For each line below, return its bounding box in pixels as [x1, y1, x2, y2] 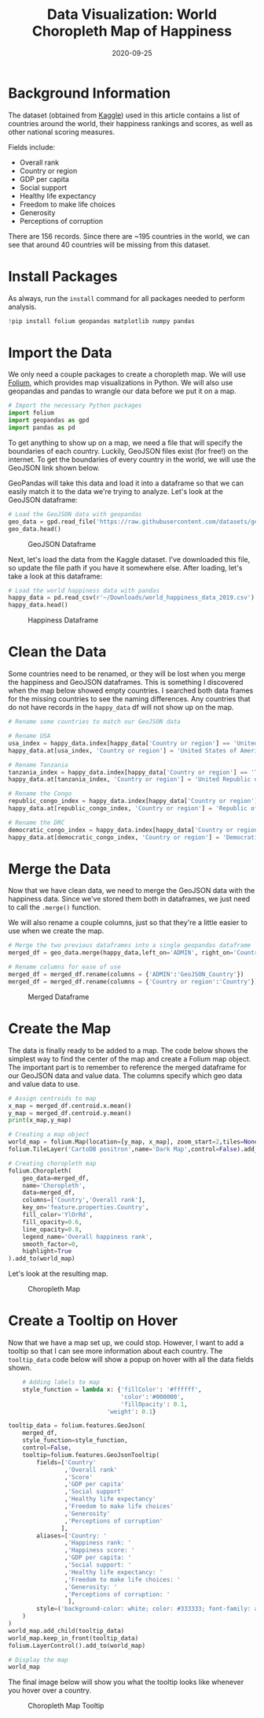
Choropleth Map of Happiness [31, 22, 233, 40]
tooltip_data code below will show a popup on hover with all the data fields [8, 1355, 254, 1364]
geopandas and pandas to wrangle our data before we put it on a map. [8, 386, 237, 396]
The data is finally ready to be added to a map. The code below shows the [8, 1046, 249, 1055]
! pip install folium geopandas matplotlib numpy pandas [8, 317, 195, 325]
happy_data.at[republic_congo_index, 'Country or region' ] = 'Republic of [8, 805, 258, 813]
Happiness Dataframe [27, 615, 99, 625]
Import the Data [8, 344, 112, 362]
